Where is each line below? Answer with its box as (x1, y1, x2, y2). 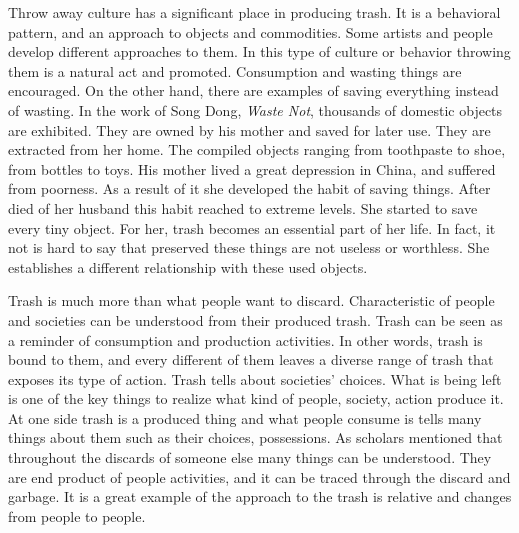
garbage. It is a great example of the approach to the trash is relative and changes (8, 486, 512, 507)
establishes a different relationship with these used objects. (8, 256, 368, 277)
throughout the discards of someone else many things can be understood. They (8, 447, 492, 468)
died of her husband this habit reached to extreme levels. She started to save (8, 197, 478, 218)
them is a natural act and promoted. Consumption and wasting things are (8, 60, 462, 81)
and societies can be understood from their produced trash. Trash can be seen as (8, 309, 503, 330)
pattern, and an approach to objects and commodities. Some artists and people (8, 21, 493, 42)
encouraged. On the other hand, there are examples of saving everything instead (8, 80, 499, 101)
